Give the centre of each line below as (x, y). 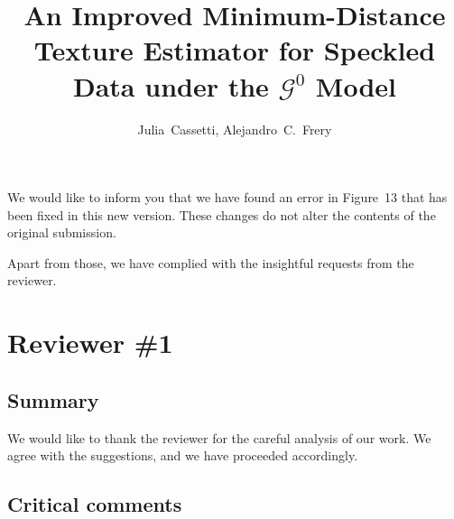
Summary (53, 399)
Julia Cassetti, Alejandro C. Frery (235, 129)
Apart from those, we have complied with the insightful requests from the (211, 262)
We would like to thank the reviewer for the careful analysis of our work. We (219, 437)
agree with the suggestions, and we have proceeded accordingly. (183, 455)
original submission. (62, 232)
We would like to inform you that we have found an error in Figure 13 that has (227, 197)
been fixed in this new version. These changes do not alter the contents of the (222, 214)
